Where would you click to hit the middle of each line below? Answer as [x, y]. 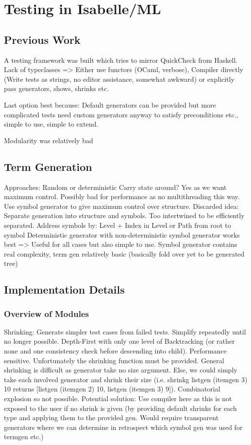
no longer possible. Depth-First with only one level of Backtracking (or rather [119, 341]
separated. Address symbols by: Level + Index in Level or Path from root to [117, 225]
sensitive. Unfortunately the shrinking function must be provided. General [114, 360]
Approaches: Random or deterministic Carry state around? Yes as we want [115, 187]
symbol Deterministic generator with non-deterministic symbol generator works [122, 234]
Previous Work [42, 39]
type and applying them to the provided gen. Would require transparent [111, 417]
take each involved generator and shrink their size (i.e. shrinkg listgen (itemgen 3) [126, 379]
